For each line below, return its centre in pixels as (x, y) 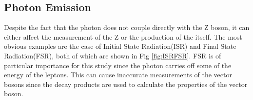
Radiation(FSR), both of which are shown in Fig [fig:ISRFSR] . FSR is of (113, 55)
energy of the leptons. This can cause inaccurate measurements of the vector (118, 75)
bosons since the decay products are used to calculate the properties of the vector (126, 84)
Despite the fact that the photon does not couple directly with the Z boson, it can (127, 27)
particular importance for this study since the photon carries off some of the (118, 65)
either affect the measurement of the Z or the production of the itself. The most (123, 36)
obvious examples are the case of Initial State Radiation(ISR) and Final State (120, 46)
